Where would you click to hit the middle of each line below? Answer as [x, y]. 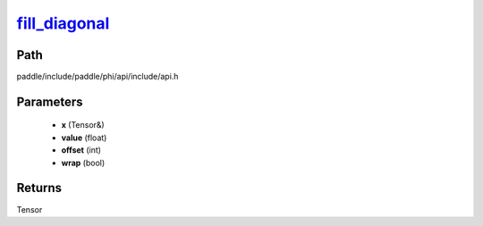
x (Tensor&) [83, 125]
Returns [39, 188]
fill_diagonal [63, 23]
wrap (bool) [83, 163]
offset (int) [81, 150]
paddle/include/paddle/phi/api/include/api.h [97, 77]
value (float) [84, 138]
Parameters [50, 101]
